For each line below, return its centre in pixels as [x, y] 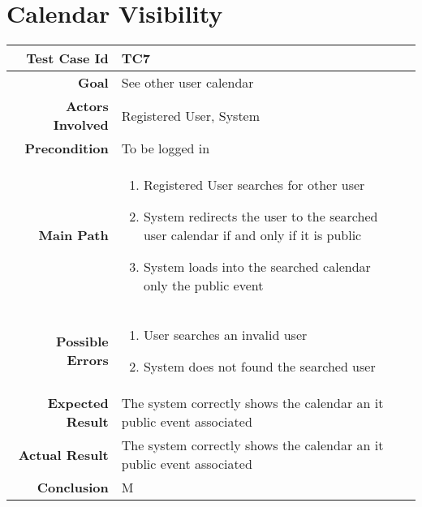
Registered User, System [191, 115]
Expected [78, 403]
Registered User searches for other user [254, 185]
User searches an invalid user [225, 335]
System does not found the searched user [259, 367]
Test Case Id [67, 58]
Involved [81, 125]
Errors [88, 360]
